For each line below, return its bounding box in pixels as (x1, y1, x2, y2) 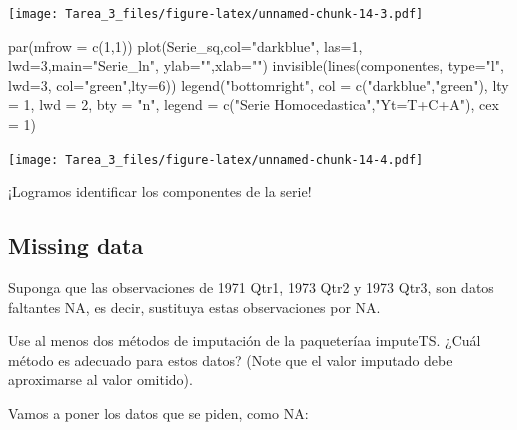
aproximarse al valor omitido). (8, 369, 193, 390)
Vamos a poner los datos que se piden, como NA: (8, 403, 309, 424)
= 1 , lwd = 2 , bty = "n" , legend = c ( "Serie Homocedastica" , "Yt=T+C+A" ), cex (8, 94, 499, 115)
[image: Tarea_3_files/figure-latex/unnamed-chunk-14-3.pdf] (8, 7, 424, 21)
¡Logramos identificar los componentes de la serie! (8, 181, 312, 202)
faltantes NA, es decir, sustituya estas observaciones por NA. (8, 296, 381, 317)
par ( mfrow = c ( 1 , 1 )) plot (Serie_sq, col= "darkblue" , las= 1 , (8, 35, 363, 56)
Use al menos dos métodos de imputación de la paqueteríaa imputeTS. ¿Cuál (8, 330, 481, 351)
